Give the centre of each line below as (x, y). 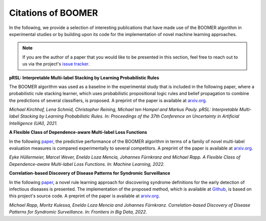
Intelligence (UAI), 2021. (33, 123)
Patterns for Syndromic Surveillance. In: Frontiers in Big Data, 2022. (78, 212)
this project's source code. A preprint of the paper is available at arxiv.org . (84, 196)
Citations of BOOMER (53, 13)
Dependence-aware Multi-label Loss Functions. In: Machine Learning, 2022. (87, 164)
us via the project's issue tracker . (56, 64)
